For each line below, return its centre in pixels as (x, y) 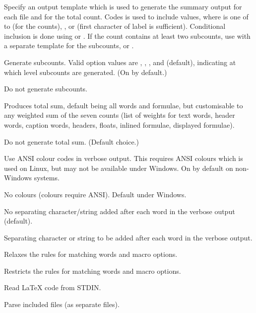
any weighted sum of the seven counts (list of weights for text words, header (120, 115)
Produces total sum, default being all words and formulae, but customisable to (124, 105)
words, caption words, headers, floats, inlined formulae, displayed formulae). (119, 124)
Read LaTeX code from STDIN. (53, 287)
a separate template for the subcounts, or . (69, 45)
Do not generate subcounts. (46, 89)
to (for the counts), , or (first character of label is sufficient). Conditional (115, 26)
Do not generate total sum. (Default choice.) (71, 141)
